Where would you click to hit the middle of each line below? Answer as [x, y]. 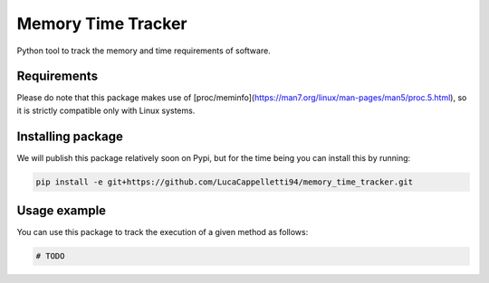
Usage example [62, 211]
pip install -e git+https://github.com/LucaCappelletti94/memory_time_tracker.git [225, 182]
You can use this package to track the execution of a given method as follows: [163, 232]
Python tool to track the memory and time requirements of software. [144, 51]
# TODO [50, 256]
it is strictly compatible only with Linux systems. [106, 110]
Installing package [70, 136]
